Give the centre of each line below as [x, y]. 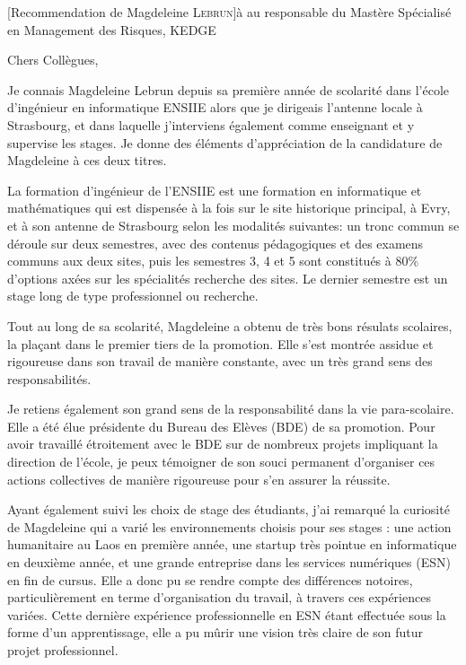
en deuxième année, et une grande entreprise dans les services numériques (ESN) [229, 562]
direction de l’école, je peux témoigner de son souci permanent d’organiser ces [221, 462]
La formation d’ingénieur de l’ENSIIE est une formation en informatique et [215, 190]
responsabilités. [49, 378]
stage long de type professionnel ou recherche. [133, 296]
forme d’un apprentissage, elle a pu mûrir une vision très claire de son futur [215, 632]
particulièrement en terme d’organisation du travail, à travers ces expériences [219, 597]
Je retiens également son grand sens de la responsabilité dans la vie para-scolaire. [231, 409]
